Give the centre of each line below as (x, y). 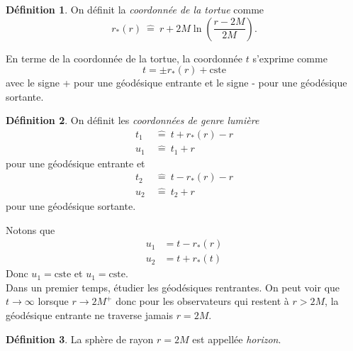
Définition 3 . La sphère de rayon (80, 339)
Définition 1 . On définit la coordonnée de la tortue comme (135, 9)
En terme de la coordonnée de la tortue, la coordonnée (124, 58)
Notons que (30, 229)
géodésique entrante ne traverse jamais (89, 315)
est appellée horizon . (237, 339)
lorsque (53, 301)
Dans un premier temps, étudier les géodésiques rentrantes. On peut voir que (173, 287)
